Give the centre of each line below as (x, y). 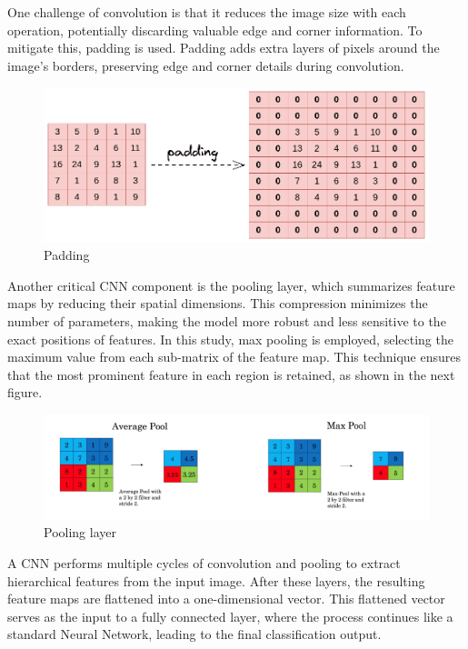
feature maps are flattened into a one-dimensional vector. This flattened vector (226, 599)
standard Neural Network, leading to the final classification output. (194, 634)
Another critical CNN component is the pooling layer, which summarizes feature (231, 285)
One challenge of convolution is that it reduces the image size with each (207, 12)
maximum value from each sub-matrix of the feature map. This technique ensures (234, 357)
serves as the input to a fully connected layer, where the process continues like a (230, 616)
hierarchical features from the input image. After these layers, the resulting (216, 580)
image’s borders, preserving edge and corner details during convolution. (206, 65)
